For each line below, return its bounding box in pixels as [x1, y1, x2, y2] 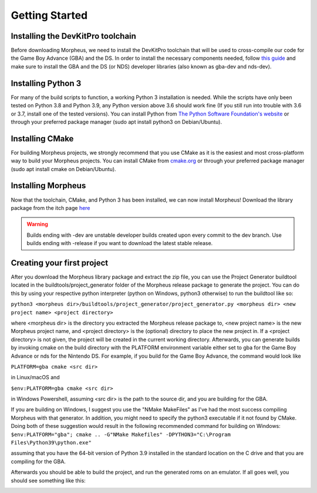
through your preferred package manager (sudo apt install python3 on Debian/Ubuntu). [11, 118, 222, 125]
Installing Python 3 [11, 78, 82, 88]
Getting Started [11, 9, 88, 22]
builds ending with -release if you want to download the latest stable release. [26, 240, 213, 247]
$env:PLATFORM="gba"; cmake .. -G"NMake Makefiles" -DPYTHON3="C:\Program [11, 431, 231, 438]
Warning [26, 220, 48, 228]
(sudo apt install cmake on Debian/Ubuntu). [11, 165, 117, 172]
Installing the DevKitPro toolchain [11, 31, 136, 41]
